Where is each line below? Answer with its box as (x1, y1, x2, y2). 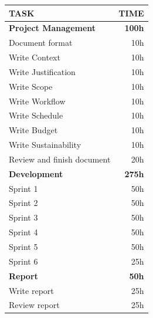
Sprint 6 (9, 255, 38, 267)
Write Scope (9, 80, 53, 92)
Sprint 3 (9, 211, 38, 224)
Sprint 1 (9, 182, 38, 194)
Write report (9, 284, 54, 296)
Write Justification (9, 65, 76, 77)
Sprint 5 (9, 241, 38, 252)
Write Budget (9, 124, 58, 136)
